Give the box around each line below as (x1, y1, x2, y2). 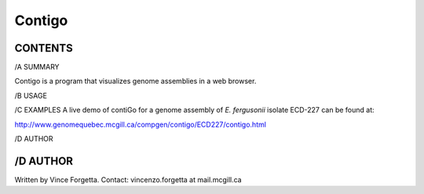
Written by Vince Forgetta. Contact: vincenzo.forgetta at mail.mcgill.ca (14, 174, 243, 184)
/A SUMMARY (14, 63, 60, 72)
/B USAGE (14, 91, 47, 100)
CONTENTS (14, 41, 74, 55)
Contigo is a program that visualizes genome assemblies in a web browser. (14, 77, 257, 86)
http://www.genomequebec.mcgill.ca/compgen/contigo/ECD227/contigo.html (14, 120, 267, 129)
